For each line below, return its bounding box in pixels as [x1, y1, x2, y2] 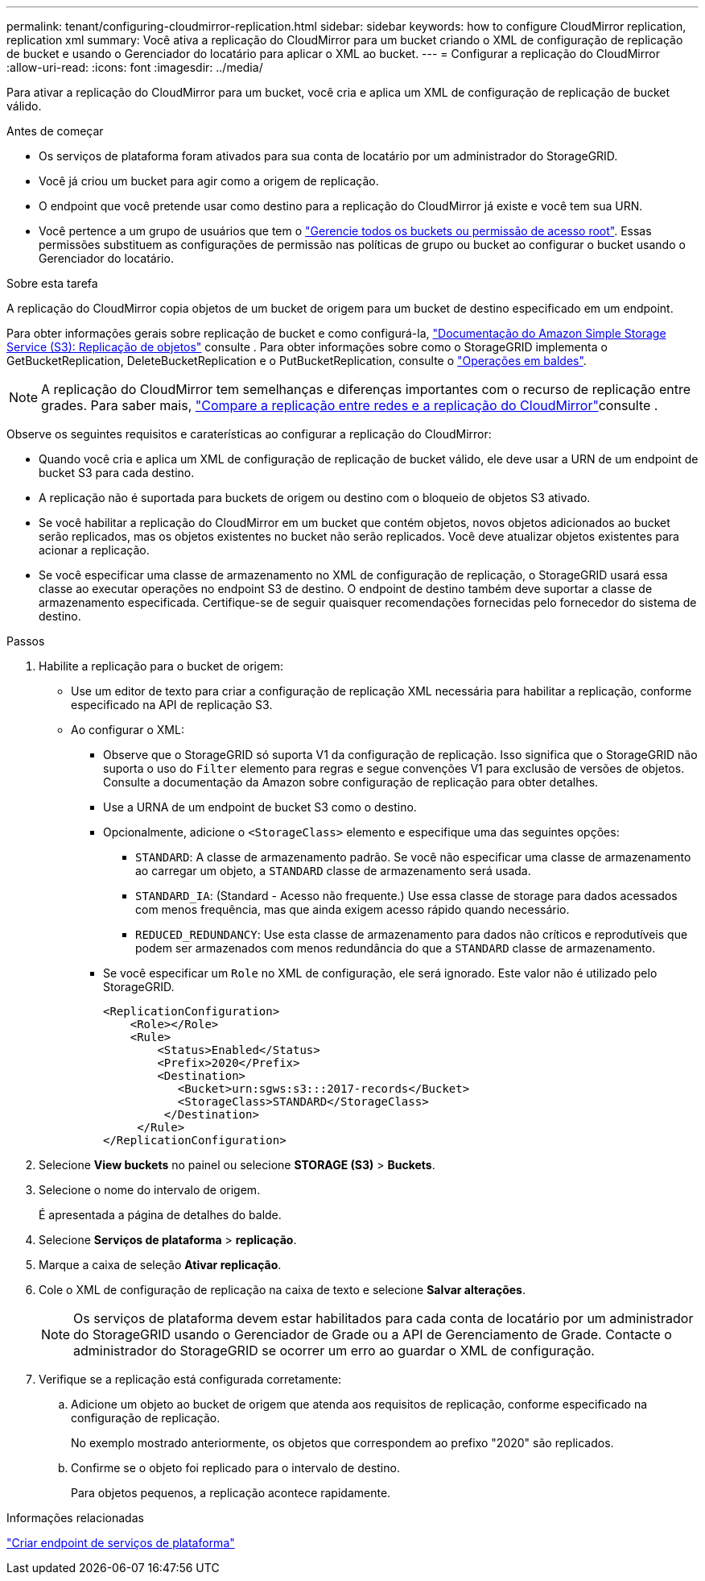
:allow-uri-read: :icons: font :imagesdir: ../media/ [6, 60, 263, 74]
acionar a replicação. [39, 543, 150, 557]
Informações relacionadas [6, 1511, 144, 1525]
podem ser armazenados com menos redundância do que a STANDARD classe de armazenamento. [135, 941, 656, 955]
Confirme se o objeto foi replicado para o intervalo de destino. [71, 1461, 400, 1475]
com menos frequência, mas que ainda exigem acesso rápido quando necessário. [135, 903, 570, 916]
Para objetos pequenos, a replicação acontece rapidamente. [71, 1486, 391, 1500]
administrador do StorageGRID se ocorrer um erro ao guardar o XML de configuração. [73, 1342, 595, 1359]
